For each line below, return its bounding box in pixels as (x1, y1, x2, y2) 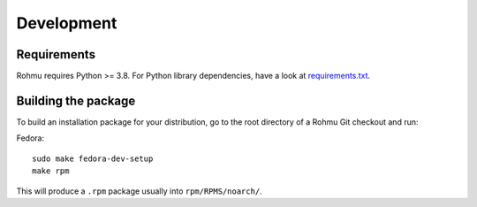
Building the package (16, 93, 136, 108)
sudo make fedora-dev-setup (32, 153, 154, 164)
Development (16, 13, 117, 33)
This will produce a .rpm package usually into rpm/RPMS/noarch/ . (16, 186, 262, 196)
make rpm (32, 166, 70, 176)
